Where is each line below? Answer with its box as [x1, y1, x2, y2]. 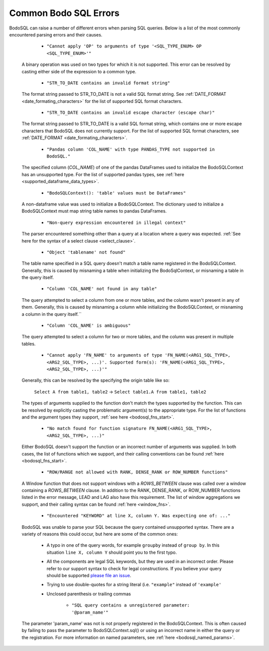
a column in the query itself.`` [21, 311, 82, 317]
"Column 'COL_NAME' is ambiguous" [46, 323, 131, 329]
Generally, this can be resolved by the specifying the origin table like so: [21, 377, 170, 384]
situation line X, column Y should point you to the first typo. [46, 549, 177, 555]
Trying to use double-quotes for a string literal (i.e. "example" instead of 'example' [46, 582, 222, 588]
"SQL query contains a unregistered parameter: [71, 603, 190, 608]
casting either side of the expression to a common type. [21, 68, 136, 74]
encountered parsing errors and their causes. [9, 31, 103, 37]
